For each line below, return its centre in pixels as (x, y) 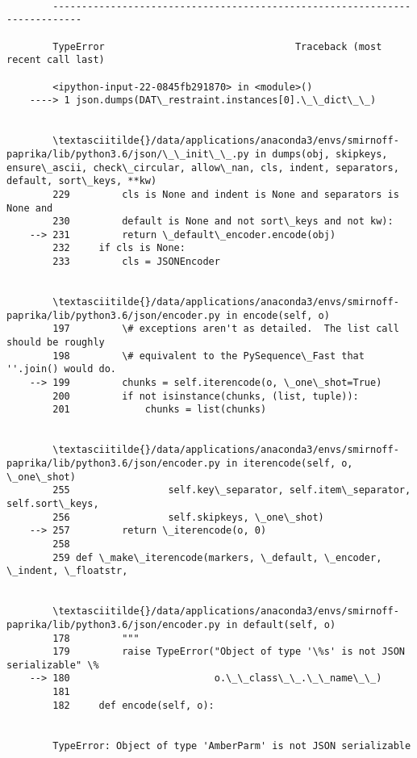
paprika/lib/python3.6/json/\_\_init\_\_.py (128, 154)
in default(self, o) (281, 624)
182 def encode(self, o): (133, 705)
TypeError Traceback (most (217, 46)
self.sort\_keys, (53, 503)
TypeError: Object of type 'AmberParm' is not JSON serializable (232, 745)
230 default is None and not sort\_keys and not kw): (223, 222)
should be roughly (56, 343)
